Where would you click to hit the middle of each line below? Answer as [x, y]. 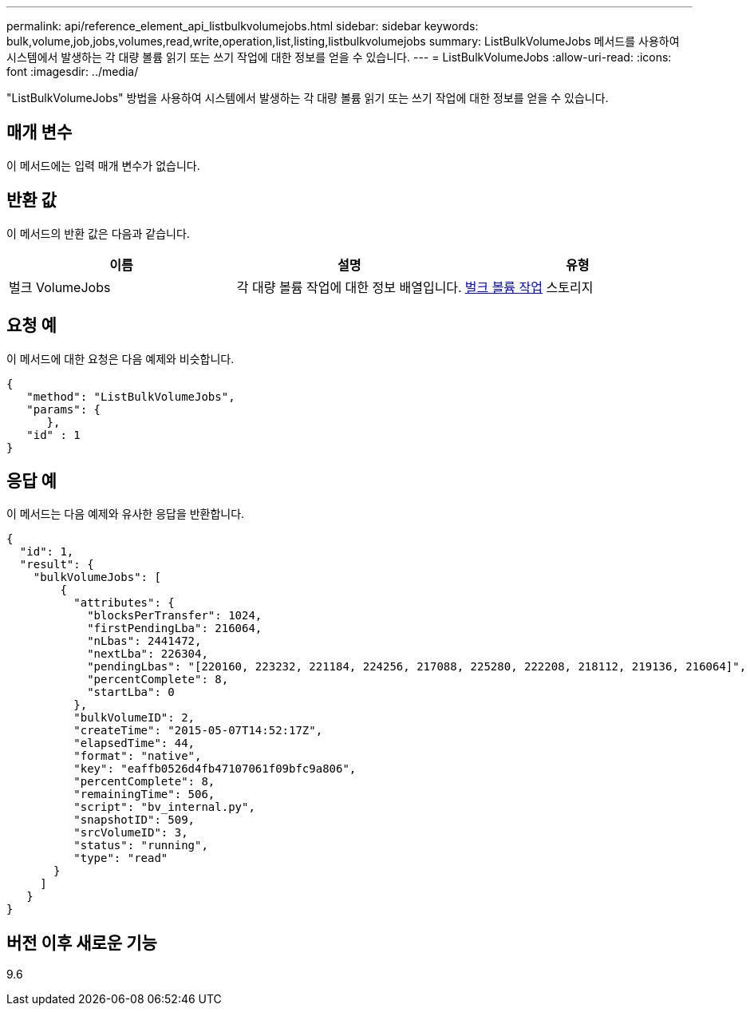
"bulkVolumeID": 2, [134, 718]
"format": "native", [138, 756]
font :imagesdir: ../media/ [73, 71]
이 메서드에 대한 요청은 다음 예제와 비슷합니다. [120, 358]
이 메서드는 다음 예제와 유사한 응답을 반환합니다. [126, 514]
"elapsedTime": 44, [134, 743]
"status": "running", [141, 846]
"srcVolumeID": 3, [131, 833]
